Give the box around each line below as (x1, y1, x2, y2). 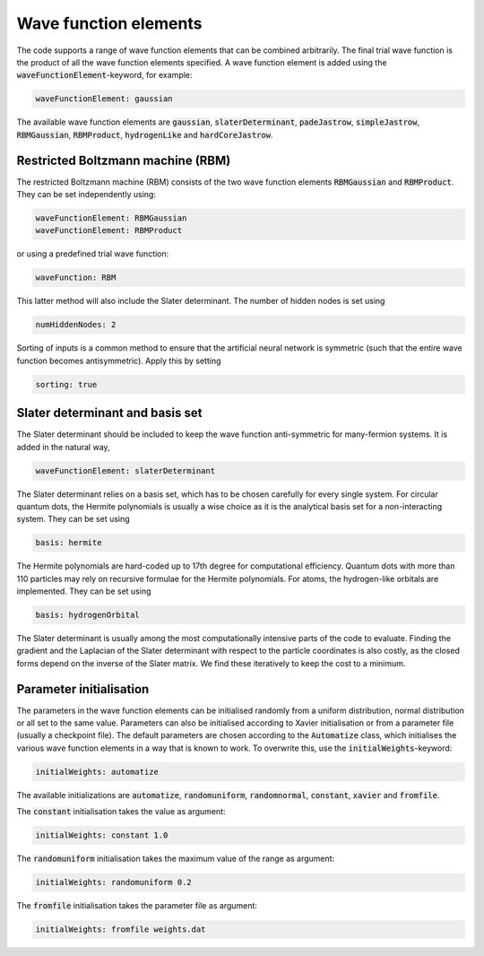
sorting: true (35, 379, 98, 389)
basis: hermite (35, 538, 102, 548)
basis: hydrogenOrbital (35, 610, 141, 621)
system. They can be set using (16, 514, 130, 525)
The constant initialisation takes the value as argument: (16, 806, 226, 817)
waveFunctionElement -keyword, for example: (16, 70, 193, 81)
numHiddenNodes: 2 (35, 319, 117, 330)
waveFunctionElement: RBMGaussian (35, 213, 187, 223)
